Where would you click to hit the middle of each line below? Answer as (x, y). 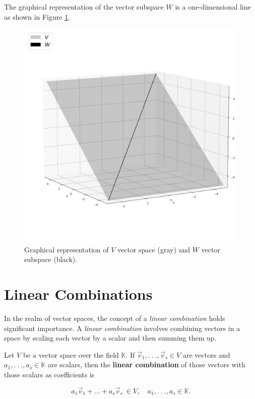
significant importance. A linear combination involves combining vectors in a (122, 328)
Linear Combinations (78, 294)
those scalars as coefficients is (49, 375)
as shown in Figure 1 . (37, 16)
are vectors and (206, 354)
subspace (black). (51, 259)
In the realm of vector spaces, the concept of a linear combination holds (115, 318)
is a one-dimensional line (213, 7)
